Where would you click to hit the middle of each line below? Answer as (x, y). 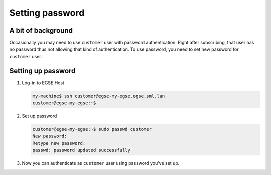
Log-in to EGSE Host (43, 83)
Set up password (39, 116)
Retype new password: (59, 143)
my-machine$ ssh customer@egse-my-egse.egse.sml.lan (99, 96)
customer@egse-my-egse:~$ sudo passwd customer (92, 129)
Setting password (47, 13)
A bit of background (41, 31)
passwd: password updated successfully (81, 150)
